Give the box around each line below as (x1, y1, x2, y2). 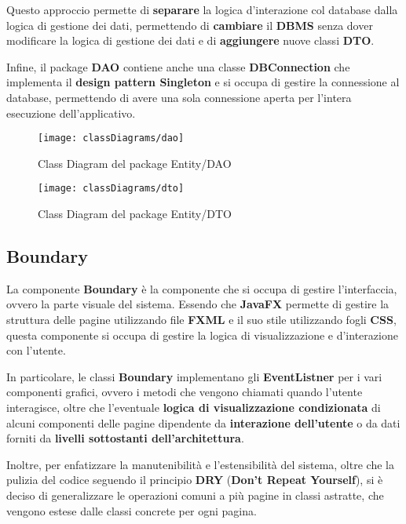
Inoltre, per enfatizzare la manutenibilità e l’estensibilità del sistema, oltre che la (6, 456, 394, 472)
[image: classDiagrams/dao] (38, 133, 185, 144)
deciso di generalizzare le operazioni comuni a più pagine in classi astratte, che (6, 486, 384, 503)
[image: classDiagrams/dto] (38, 183, 185, 195)
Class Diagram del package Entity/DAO (38, 155, 232, 171)
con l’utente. (6, 342, 66, 358)
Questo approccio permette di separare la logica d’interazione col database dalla (6, 2, 398, 17)
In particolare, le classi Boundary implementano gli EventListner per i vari (6, 368, 382, 384)
